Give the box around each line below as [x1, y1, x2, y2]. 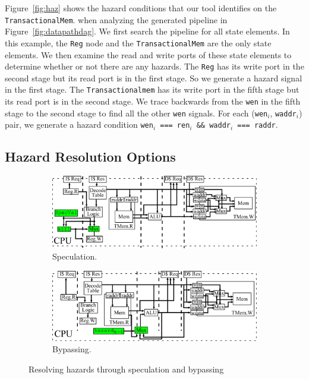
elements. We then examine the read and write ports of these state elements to [5, 48, 292, 61]
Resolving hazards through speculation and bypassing [29, 362, 224, 375]
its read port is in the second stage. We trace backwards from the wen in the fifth [5, 95, 301, 107]
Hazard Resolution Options [5, 147, 176, 166]
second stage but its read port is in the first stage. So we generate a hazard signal [5, 71, 302, 84]
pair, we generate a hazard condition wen [5, 118, 153, 131]
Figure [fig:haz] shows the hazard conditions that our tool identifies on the [5, 2, 277, 14]
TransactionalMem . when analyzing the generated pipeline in [5, 13, 228, 26]
